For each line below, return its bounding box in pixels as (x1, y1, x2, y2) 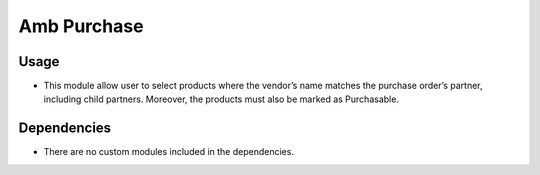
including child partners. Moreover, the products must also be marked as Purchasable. (43, 93, 400, 105)
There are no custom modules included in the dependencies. (43, 146, 295, 158)
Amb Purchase (18, 15, 144, 37)
